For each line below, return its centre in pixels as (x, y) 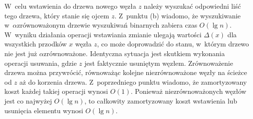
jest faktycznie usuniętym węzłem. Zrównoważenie (159, 63)
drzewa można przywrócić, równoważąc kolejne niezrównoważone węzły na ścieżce (126, 72)
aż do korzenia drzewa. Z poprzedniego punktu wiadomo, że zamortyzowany (133, 82)
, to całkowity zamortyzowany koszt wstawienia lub (161, 100)
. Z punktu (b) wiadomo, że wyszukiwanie (178, 15)
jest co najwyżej (28, 100)
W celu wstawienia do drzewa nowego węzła (70, 6)
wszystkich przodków (36, 44)
